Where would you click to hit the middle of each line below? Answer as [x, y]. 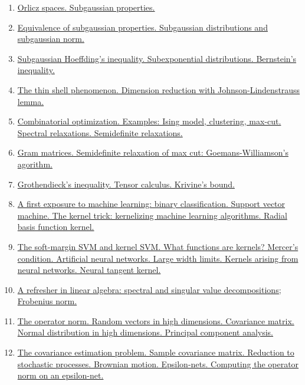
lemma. [31, 101]
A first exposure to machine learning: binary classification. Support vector [151, 204]
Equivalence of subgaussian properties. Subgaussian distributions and [142, 27]
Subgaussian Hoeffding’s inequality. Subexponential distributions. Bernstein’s [157, 58]
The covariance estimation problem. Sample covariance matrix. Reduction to [156, 352]
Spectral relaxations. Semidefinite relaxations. [100, 132]
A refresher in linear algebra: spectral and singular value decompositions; [149, 289]
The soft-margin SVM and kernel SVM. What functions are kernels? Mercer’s [158, 246]
